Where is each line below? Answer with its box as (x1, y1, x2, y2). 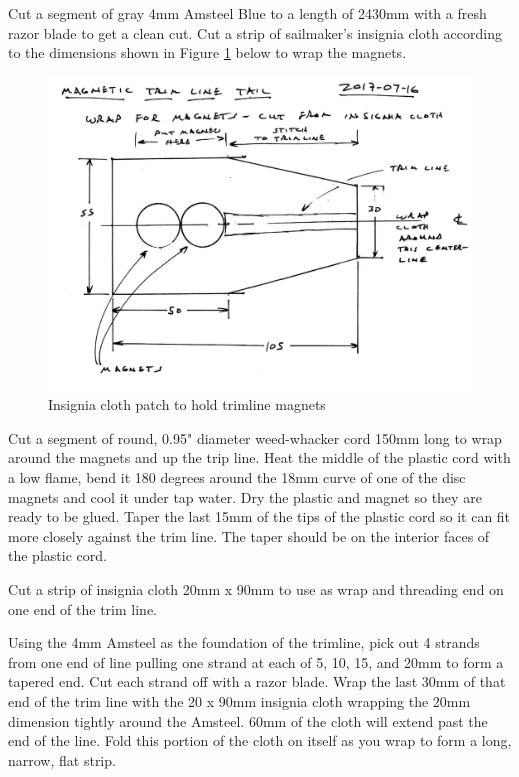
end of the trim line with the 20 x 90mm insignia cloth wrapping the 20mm (8, 690, 471, 711)
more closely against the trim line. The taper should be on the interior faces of (8, 525, 490, 546)
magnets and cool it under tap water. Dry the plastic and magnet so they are (8, 486, 482, 507)
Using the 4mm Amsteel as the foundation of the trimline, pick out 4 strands (8, 632, 480, 653)
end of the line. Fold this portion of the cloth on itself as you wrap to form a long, (8, 730, 512, 751)
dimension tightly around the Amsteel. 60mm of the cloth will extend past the (8, 710, 488, 731)
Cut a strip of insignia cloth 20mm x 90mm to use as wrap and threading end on (8, 578, 504, 599)
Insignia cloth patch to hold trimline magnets (48, 394, 326, 415)
